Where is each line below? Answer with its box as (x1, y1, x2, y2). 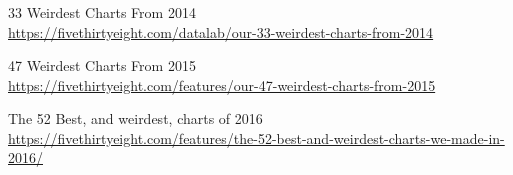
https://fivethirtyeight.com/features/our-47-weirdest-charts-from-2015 (8, 74, 436, 95)
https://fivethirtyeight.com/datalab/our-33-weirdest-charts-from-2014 (8, 21, 434, 42)
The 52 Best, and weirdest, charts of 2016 (8, 108, 263, 129)
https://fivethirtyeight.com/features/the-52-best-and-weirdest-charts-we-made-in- (8, 127, 505, 148)
